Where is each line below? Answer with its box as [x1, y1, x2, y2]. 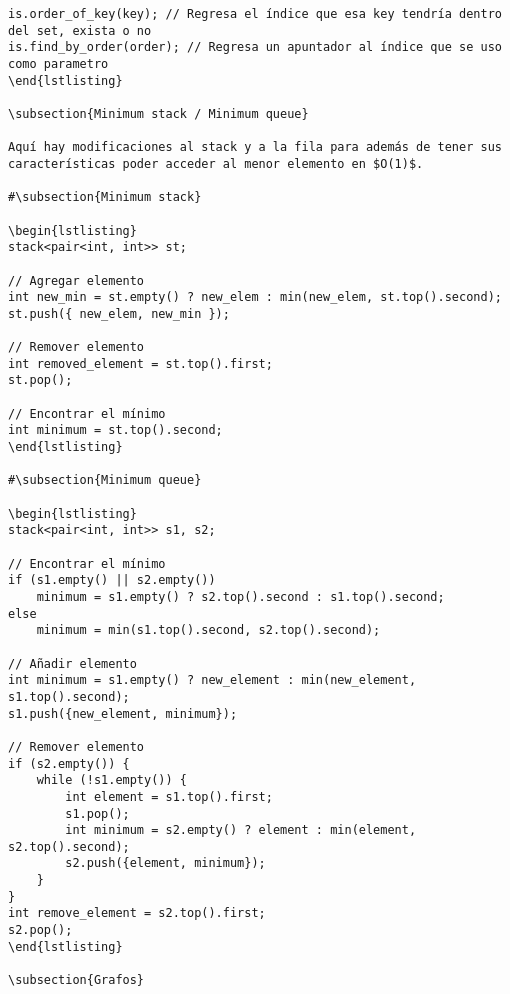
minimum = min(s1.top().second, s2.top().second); [36, 623, 381, 638]
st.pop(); [8, 373, 73, 388]
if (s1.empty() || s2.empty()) [8, 573, 216, 588]
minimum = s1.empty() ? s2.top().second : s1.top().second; [36, 589, 445, 604]
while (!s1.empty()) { [36, 773, 187, 788]
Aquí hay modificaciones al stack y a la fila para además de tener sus [8, 140, 502, 155]
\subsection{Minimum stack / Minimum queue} [8, 106, 309, 121]
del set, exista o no [8, 23, 152, 38]
